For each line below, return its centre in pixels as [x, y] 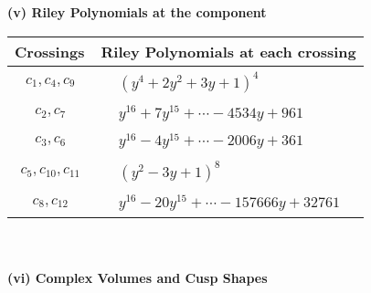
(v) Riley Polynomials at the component [137, 12]
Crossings [50, 51]
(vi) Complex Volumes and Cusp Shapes [138, 277]
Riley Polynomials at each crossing [228, 51]
